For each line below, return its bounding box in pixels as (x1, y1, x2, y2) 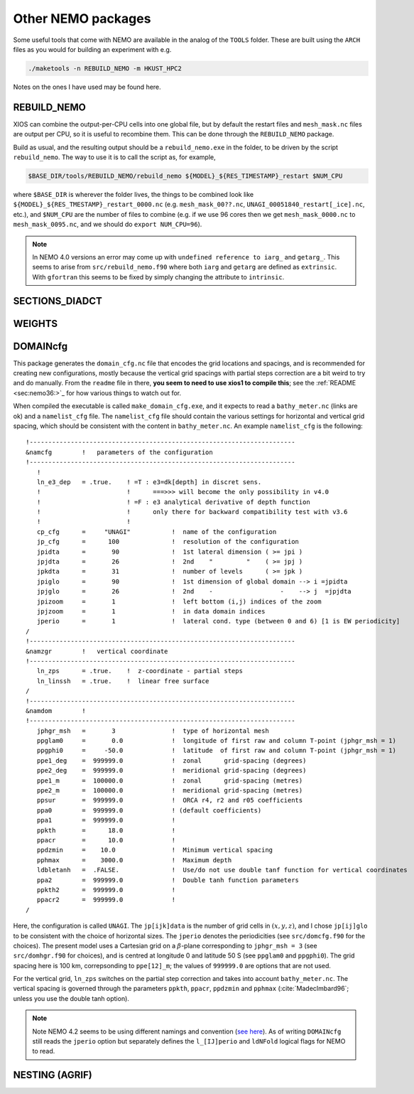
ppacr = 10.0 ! (36, 836, 176, 844)
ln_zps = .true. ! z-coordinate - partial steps (36, 667, 243, 675)
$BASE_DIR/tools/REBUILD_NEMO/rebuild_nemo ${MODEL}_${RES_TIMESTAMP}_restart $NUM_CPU (28, 171, 343, 180)
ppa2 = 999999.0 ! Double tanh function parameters (36, 876, 300, 884)
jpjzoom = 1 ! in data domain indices (36, 608, 266, 615)
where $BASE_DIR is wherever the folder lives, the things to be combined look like (13, 190, 254, 198)
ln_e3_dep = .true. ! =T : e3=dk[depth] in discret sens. (36, 478, 262, 486)
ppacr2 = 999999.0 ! (36, 896, 176, 904)
